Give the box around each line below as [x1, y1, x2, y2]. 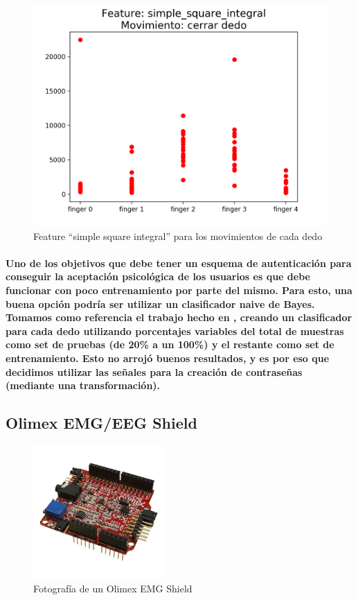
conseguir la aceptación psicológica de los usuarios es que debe [6, 269, 310, 284]
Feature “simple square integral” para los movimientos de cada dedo [33, 228, 323, 243]
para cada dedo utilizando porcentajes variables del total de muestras [6, 323, 344, 338]
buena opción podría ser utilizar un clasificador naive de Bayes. [6, 296, 315, 311]
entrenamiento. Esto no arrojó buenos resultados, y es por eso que [6, 350, 330, 365]
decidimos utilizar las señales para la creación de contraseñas [6, 364, 303, 379]
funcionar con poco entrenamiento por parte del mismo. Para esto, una [6, 282, 352, 297]
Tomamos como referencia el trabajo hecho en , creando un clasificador [6, 310, 352, 325]
